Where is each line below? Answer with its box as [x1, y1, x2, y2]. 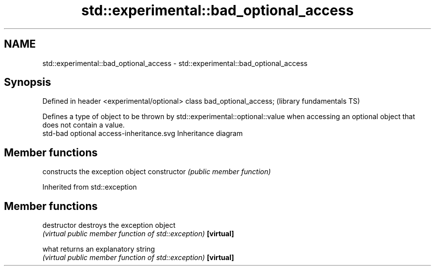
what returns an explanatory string [42, 245, 155, 254]
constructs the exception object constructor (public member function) [42, 167, 271, 176]
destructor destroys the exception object [42, 221, 176, 230]
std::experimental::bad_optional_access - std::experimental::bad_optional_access [42, 59, 308, 67]
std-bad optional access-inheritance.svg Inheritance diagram [42, 129, 243, 138]
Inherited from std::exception [42, 183, 137, 192]
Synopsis [4, 76, 51, 89]
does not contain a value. [42, 121, 125, 130]
